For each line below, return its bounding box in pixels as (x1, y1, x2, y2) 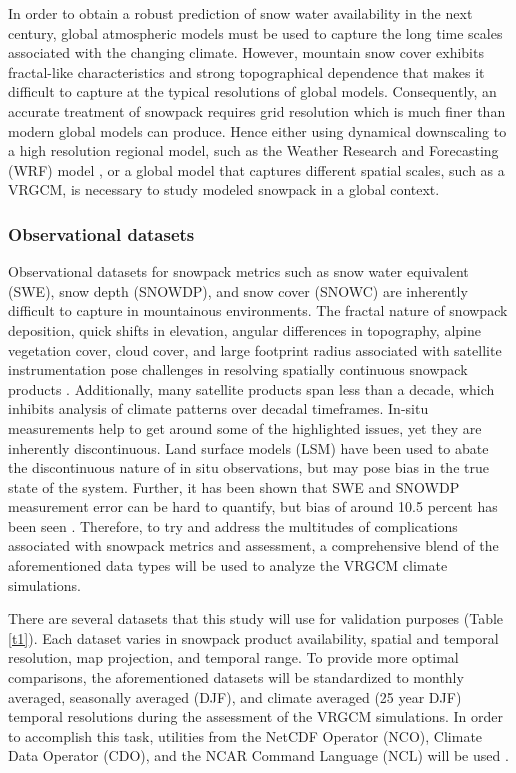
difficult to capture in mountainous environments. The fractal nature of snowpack (8, 300, 508, 321)
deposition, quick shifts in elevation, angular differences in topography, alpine (8, 319, 481, 340)
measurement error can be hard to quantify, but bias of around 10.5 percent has (8, 496, 498, 517)
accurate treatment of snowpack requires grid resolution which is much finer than (8, 100, 506, 121)
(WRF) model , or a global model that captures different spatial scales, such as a (8, 159, 505, 180)
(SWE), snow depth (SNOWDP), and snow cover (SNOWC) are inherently (8, 280, 468, 301)
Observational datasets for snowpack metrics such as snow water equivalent (8, 261, 469, 282)
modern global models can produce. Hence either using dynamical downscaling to (8, 120, 507, 141)
